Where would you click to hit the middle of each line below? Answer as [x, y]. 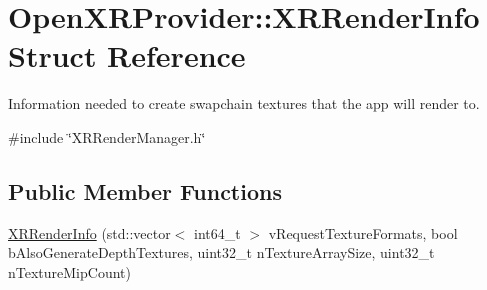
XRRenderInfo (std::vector [89, 232]
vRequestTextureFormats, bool [363, 232]
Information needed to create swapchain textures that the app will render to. [244, 103]
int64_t [217, 232]
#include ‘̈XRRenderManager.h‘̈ [107, 136]
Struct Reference [127, 55]
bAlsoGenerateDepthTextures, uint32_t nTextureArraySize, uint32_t [221, 252]
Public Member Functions [145, 190]
